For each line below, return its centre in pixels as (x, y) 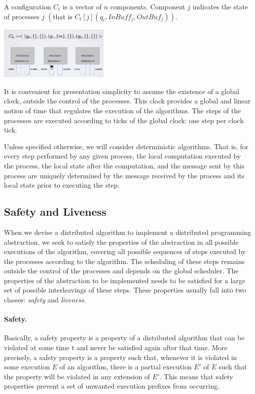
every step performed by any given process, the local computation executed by (123, 156)
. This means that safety (196, 376)
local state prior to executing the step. (62, 185)
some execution (27, 367)
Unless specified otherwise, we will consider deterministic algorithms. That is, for (126, 146)
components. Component (148, 6)
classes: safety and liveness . (45, 300)
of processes (22, 16)
